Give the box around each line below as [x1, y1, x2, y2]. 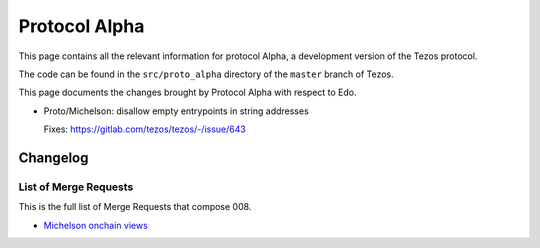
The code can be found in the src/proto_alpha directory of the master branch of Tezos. [18, 68, 394, 80]
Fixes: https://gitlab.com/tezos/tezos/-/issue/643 [43, 123, 247, 135]
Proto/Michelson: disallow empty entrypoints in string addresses [43, 105, 309, 117]
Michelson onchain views [43, 219, 149, 231]
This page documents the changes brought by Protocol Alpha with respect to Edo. [18, 86, 357, 99]
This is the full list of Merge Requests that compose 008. [18, 201, 252, 213]
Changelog [18, 149, 89, 166]
